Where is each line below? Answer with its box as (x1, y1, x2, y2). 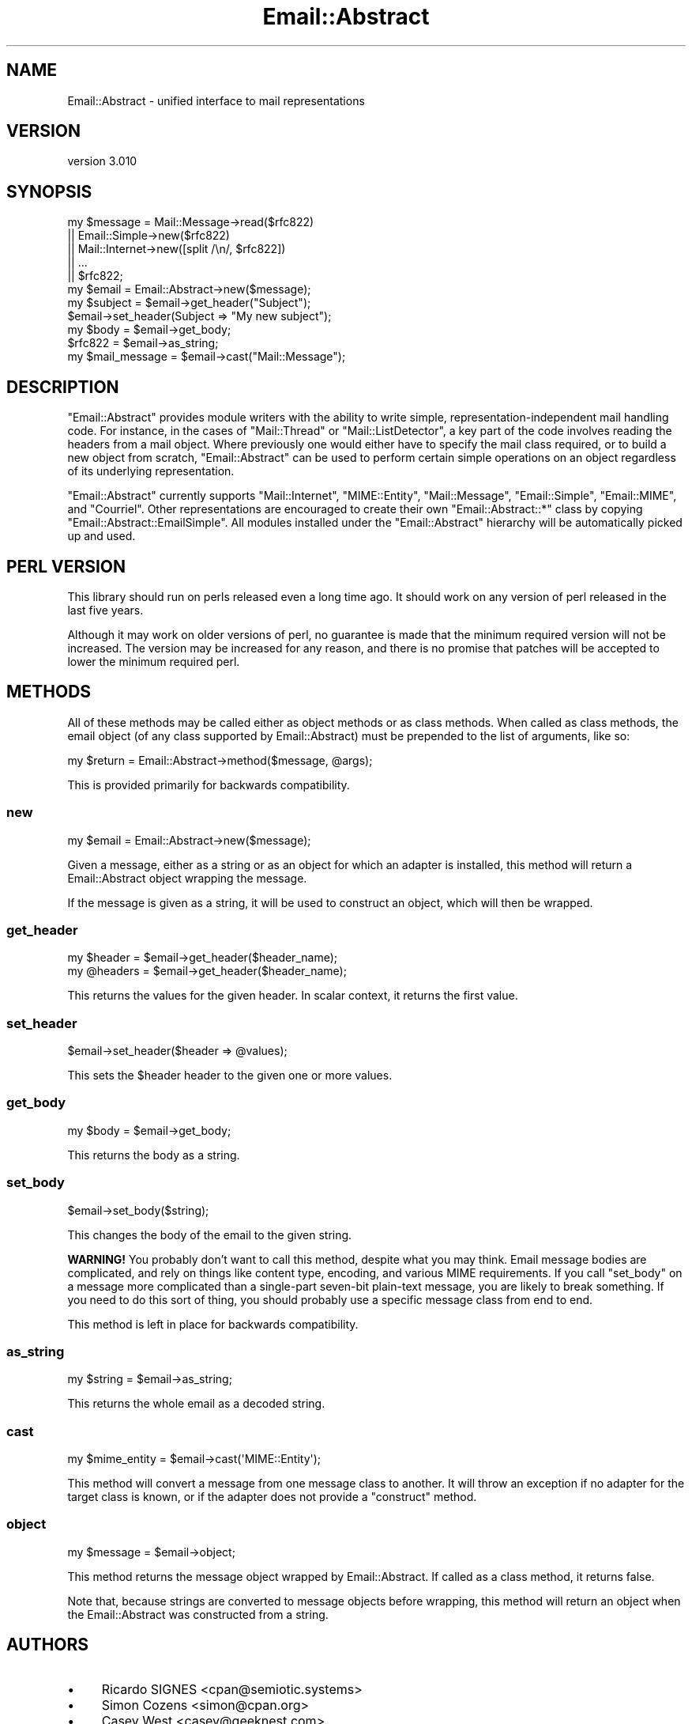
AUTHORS (6, 1635, 89, 1655)
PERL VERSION (6, 556, 126, 577)
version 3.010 (67, 154, 137, 168)
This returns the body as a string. (67, 1147, 240, 1162)
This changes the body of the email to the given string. (67, 1227, 352, 1242)
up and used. (67, 529, 136, 543)
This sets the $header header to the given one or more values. (67, 1068, 393, 1083)
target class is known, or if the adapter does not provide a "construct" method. (67, 1490, 477, 1504)
